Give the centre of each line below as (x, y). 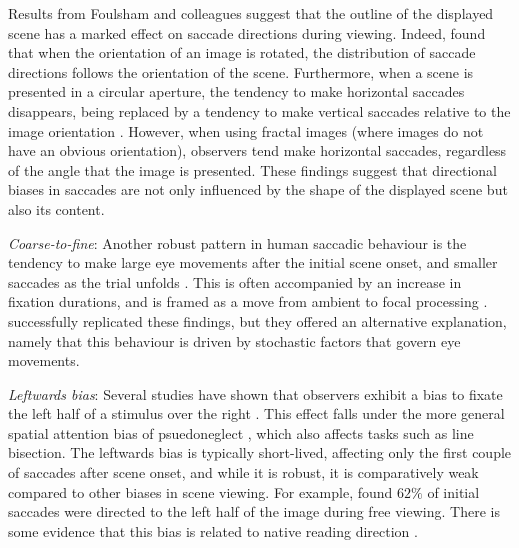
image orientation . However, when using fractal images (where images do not (246, 130)
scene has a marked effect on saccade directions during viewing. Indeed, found (247, 32)
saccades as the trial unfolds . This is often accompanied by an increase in (235, 281)
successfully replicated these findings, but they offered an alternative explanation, (257, 320)
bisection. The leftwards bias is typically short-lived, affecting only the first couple (260, 452)
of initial (453, 491)
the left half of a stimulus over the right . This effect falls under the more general (256, 413)
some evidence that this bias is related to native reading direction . (213, 530)
